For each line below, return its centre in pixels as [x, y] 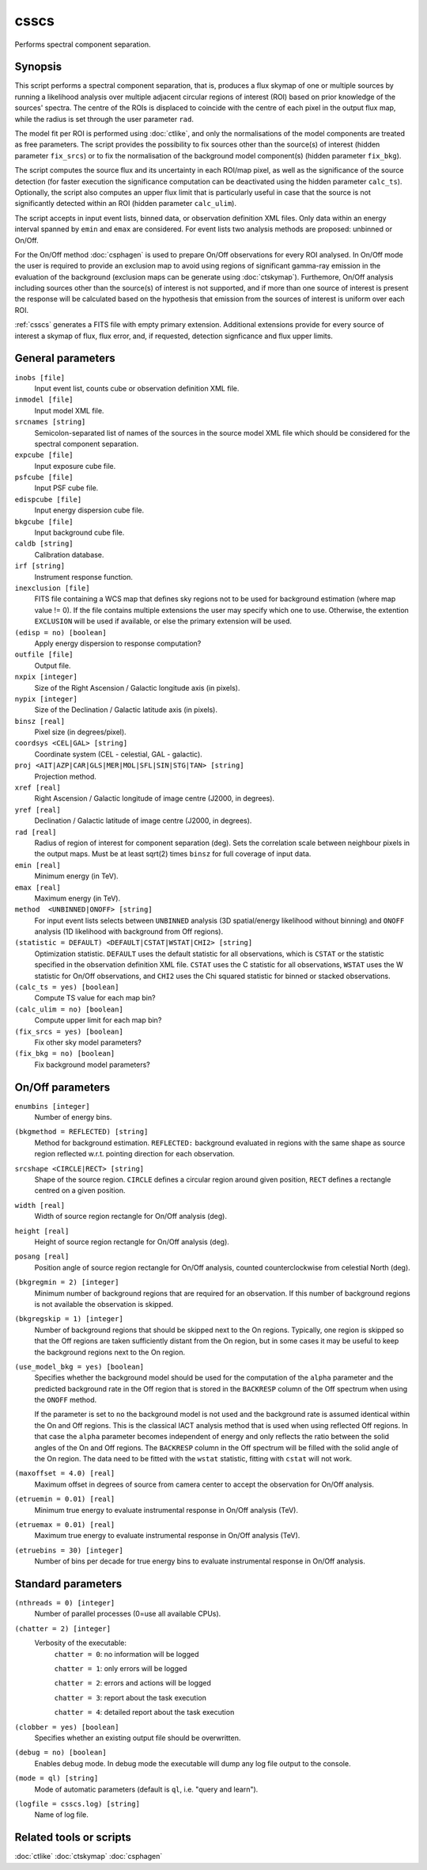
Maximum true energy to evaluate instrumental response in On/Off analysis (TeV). [167, 1536]
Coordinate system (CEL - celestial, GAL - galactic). [119, 754]
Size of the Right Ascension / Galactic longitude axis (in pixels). [137, 687]
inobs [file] [40, 377]
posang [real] [42, 1257]
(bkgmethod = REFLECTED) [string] [81, 1132]
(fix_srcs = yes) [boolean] [69, 1031]
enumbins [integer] [52, 1106]
